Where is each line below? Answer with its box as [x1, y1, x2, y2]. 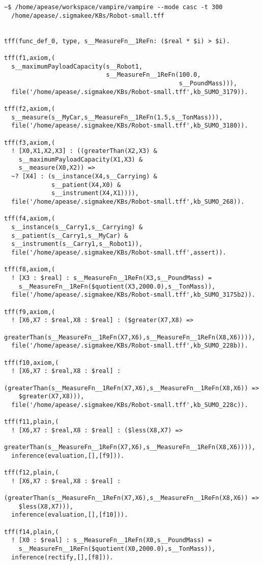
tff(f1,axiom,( [4, 54, 55, 61]
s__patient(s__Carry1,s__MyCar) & [11, 232, 128, 239]
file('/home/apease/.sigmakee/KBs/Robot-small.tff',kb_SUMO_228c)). [11, 401, 248, 409]
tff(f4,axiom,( [4, 215, 55, 223]
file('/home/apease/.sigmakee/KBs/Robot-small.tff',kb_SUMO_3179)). [11, 88, 248, 96]
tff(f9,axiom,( [4, 308, 55, 316]
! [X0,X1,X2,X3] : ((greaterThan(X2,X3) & [11, 147, 157, 155]
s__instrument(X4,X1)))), [51, 190, 139, 197]
